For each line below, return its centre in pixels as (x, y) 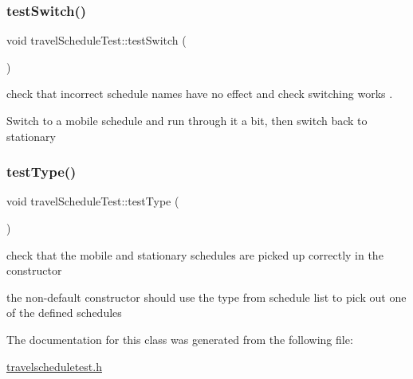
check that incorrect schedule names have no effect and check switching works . (200, 94)
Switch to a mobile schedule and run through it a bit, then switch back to (187, 120)
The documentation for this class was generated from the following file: (180, 339)
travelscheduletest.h (54, 366)
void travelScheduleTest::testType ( (93, 201)
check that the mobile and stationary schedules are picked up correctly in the (195, 254)
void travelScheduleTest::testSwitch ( (96, 40)
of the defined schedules (64, 313)
